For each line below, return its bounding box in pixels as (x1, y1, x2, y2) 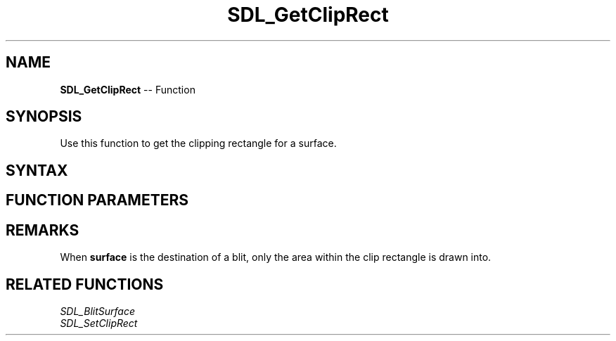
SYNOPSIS (6, 108, 82, 126)
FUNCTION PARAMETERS (6, 191, 188, 210)
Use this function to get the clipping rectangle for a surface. (60, 137, 337, 150)
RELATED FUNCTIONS (6, 275, 164, 293)
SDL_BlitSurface (60, 304, 135, 317)
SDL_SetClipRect (60, 316, 138, 329)
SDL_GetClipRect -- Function (60, 83, 195, 96)
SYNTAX (6, 161, 68, 179)
